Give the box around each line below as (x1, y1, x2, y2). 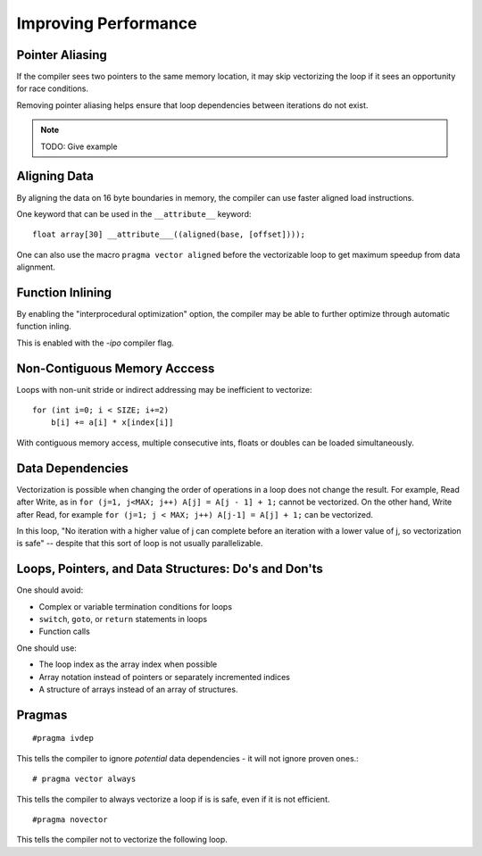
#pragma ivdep (32, 733, 94, 744)
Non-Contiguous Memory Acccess (16, 361, 215, 376)
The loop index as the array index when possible (38, 659, 218, 669)
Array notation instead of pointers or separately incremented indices (38, 671, 290, 682)
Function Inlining (16, 285, 112, 300)
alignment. (16, 262, 55, 272)
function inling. (16, 321, 71, 332)
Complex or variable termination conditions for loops (38, 601, 232, 611)
